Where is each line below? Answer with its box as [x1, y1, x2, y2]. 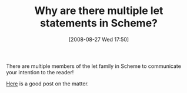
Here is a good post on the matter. [6, 80, 89, 87]
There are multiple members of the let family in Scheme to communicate [6, 63, 181, 70]
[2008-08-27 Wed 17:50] [68, 36, 129, 43]
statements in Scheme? [40, 16, 158, 30]
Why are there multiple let [34, 4, 163, 18]
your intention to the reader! [6, 68, 74, 75]
